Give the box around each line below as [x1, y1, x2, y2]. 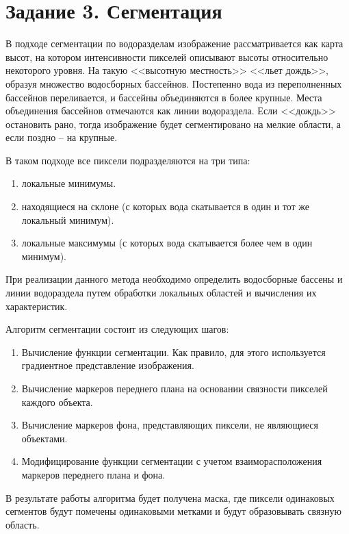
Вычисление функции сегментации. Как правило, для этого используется [21, 344, 326, 359]
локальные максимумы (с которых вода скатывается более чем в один [21, 236, 313, 250]
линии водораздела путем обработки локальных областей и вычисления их [5, 285, 317, 300]
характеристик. [5, 298, 68, 313]
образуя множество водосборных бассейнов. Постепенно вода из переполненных [5, 76, 342, 90]
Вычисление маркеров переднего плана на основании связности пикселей [21, 381, 328, 395]
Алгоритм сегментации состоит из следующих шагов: [5, 322, 229, 336]
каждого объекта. [21, 394, 93, 409]
